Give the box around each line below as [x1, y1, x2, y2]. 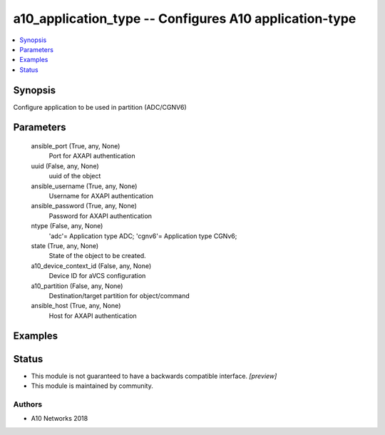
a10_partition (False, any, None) [31, 282, 123, 290]
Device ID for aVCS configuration [48, 272, 146, 280]
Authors [13, 399, 43, 409]
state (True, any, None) [31, 241, 99, 250]
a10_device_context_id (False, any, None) [31, 261, 152, 270]
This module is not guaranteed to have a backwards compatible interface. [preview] [31, 372, 277, 380]
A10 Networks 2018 [31, 414, 88, 423]
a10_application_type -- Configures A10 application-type [13, 11, 356, 26]
